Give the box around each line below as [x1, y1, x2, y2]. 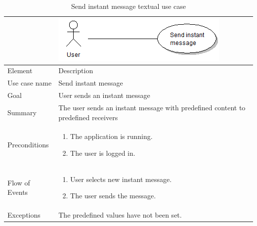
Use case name [7, 78, 52, 88]
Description [58, 65, 93, 76]
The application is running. [70, 131, 153, 141]
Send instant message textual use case [71, 1, 186, 11]
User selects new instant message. [70, 174, 172, 184]
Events [7, 187, 28, 197]
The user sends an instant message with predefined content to [58, 102, 246, 112]
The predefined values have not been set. [58, 210, 182, 220]
